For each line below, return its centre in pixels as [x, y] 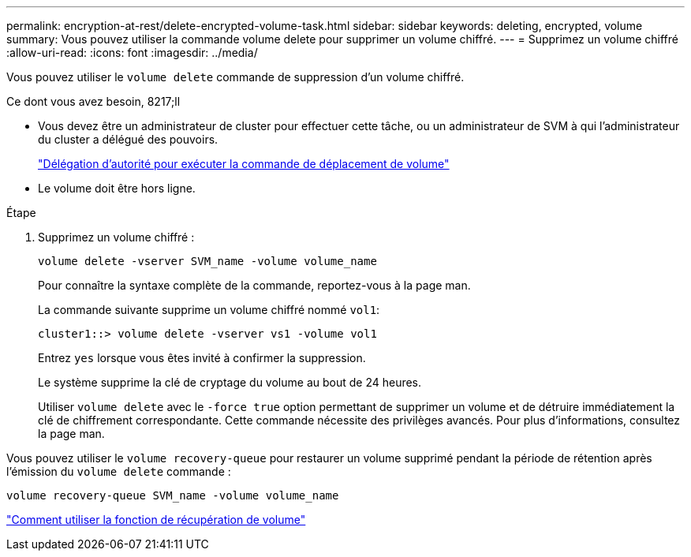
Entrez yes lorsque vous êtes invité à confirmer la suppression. [202, 358]
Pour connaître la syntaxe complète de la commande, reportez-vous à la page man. [254, 285]
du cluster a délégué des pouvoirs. [128, 139]
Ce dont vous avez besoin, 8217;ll [93, 101]
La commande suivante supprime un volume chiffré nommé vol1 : [209, 310]
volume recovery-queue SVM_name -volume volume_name [173, 495]
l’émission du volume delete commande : [119, 471]
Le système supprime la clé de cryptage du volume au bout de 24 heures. [230, 382]
